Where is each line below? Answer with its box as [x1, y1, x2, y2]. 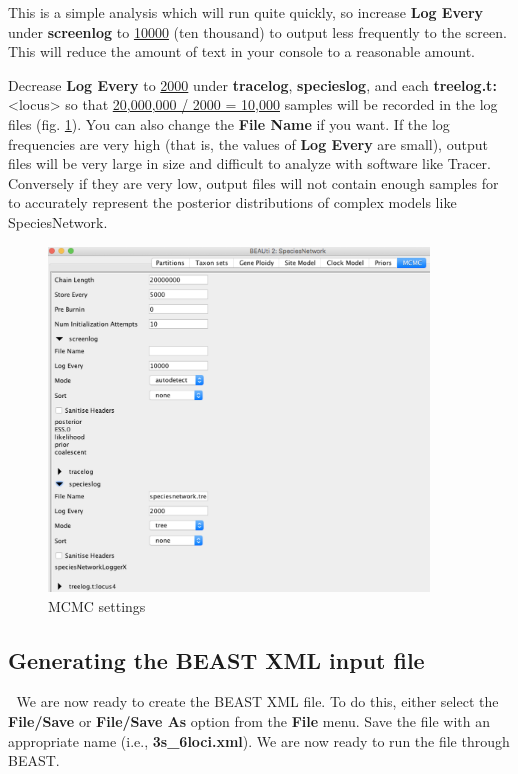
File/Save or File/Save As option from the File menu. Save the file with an [8, 710, 490, 731]
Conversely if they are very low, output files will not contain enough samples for [8, 172, 499, 193]
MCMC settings [48, 595, 146, 616]
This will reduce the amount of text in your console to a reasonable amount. [8, 41, 475, 62]
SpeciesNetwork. [8, 211, 108, 232]
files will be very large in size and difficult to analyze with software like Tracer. [8, 153, 491, 174]
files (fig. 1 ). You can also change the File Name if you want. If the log [8, 113, 450, 134]
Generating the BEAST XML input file [8, 644, 425, 675]
